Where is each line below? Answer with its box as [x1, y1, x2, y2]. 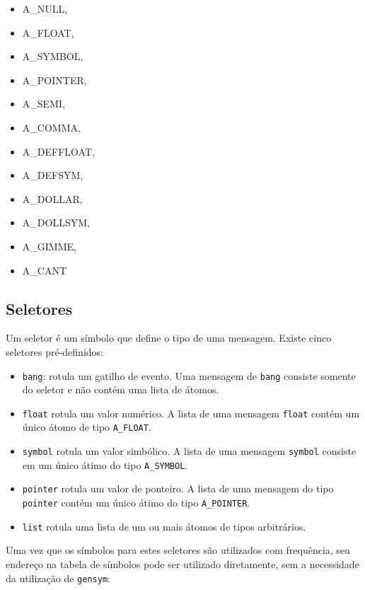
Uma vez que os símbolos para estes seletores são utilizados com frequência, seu [6, 543, 350, 557]
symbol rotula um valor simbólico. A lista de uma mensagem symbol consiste [22, 444, 357, 458]
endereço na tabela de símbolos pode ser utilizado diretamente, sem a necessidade [6, 556, 359, 571]
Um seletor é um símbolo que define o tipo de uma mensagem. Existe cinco [6, 330, 332, 345]
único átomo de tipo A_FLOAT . [22, 420, 151, 434]
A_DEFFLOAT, [22, 144, 95, 158]
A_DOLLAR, [22, 191, 83, 206]
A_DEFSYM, [22, 168, 83, 183]
